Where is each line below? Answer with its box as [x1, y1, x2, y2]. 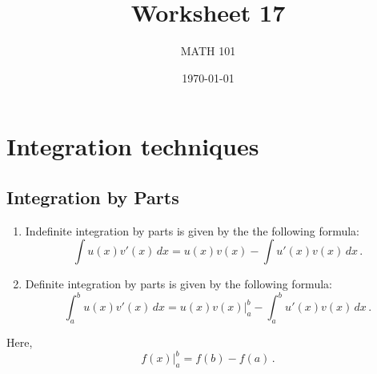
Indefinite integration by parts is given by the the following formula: [25, 222, 359, 239]
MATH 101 [180, 42, 236, 59]
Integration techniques [6, 130, 259, 163]
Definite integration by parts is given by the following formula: [25, 275, 332, 292]
